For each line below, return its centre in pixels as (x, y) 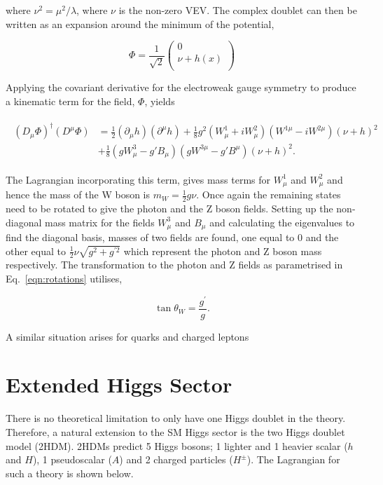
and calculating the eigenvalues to (282, 222)
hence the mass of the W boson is (78, 194)
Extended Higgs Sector (119, 384)
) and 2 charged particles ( (176, 459)
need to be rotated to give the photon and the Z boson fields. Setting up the (169, 208)
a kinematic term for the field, (70, 101)
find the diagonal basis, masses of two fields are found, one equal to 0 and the (172, 237)
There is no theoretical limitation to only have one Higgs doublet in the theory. (176, 418)
